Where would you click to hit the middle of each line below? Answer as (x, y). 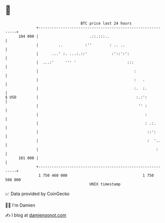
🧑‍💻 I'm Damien (20, 205)
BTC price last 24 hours (106, 23)
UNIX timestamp (105, 184)
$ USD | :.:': (76, 97)
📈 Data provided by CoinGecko (37, 194)
